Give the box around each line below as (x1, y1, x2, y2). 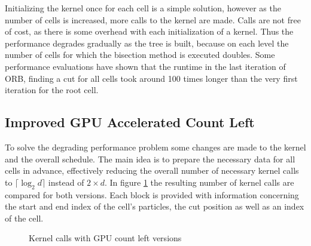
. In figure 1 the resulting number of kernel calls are (104, 176, 294, 188)
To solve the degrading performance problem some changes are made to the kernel (5, 140, 306, 153)
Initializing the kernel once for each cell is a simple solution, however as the (5, 2, 281, 14)
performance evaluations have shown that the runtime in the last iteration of (5, 60, 286, 72)
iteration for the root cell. (5, 84, 99, 96)
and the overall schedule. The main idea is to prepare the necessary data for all (5, 152, 295, 165)
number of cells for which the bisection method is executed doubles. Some (5, 48, 275, 61)
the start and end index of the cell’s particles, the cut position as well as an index (5, 200, 304, 213)
